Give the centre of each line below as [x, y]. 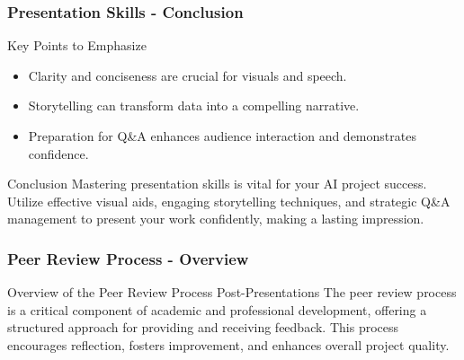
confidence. [58, 153]
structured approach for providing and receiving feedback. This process [203, 327]
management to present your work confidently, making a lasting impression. [216, 219]
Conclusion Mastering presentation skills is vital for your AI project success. [217, 184]
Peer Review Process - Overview [128, 258]
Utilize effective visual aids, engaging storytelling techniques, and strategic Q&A [229, 201]
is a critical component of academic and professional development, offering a [217, 309]
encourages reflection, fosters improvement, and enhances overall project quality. [228, 344]
